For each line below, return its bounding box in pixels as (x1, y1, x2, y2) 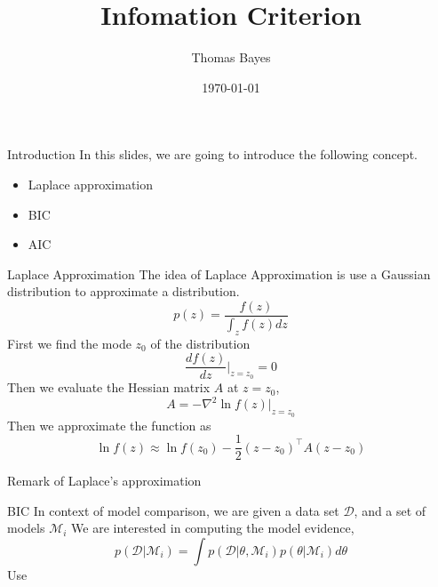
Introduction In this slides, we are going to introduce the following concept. (7, 145, 418, 164)
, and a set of (354, 501, 426, 519)
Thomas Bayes (191, 48, 271, 67)
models (7, 519, 45, 537)
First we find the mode (7, 334, 131, 352)
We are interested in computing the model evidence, (71, 519, 354, 537)
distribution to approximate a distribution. (7, 282, 240, 301)
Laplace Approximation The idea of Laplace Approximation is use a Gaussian (7, 264, 431, 283)
